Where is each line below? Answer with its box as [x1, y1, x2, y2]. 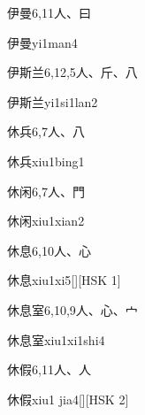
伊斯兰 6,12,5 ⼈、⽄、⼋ [7, 63, 138, 81]
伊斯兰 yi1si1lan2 [7, 92, 98, 111]
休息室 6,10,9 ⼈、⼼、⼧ [7, 300, 138, 319]
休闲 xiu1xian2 [7, 211, 85, 230]
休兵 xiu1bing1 [7, 151, 85, 170]
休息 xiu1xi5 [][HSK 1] [7, 271, 121, 289]
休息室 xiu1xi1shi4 [7, 330, 105, 349]
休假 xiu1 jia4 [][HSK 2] [7, 389, 129, 408]
